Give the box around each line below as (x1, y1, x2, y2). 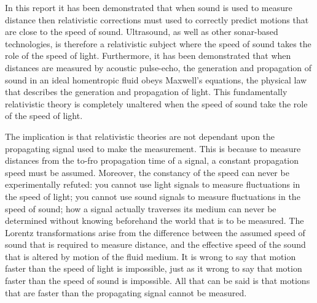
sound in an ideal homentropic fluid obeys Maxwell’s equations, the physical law (5, 73, 307, 86)
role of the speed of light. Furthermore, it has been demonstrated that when (5, 49, 291, 62)
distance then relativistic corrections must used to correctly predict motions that (5, 13, 309, 26)
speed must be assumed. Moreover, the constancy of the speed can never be (5, 166, 289, 178)
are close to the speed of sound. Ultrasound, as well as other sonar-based (5, 25, 278, 38)
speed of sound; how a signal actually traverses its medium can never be (5, 202, 276, 215)
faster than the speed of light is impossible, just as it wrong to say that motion (5, 262, 302, 275)
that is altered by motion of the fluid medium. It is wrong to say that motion (5, 250, 296, 263)
